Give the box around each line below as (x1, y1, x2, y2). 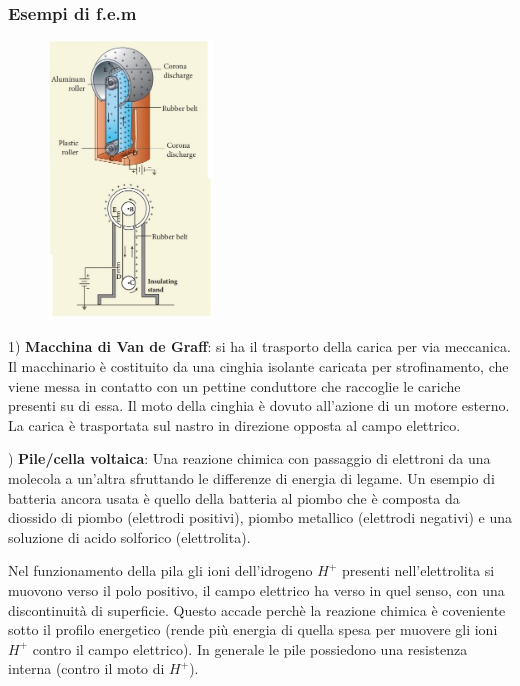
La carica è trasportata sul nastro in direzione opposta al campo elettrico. (8, 414, 461, 435)
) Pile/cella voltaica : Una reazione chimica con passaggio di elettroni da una (8, 448, 491, 469)
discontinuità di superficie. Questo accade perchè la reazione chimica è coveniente (8, 599, 506, 620)
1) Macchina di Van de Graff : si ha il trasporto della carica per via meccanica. (8, 336, 511, 357)
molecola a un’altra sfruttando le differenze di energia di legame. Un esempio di (8, 468, 495, 489)
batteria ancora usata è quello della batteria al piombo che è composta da (8, 487, 460, 508)
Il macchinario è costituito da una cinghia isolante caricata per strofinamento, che (8, 356, 509, 377)
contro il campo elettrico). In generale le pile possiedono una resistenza (32, 638, 468, 659)
